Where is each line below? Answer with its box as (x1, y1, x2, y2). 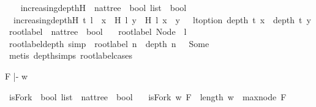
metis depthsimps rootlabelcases (9, 49, 133, 62)
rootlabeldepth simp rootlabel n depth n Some (9, 37, 209, 50)
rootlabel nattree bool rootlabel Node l (9, 25, 187, 38)
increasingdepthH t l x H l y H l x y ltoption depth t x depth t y (13, 13, 311, 26)
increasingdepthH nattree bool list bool (20, 1, 187, 13)
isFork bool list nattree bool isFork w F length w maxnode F (9, 90, 287, 103)
